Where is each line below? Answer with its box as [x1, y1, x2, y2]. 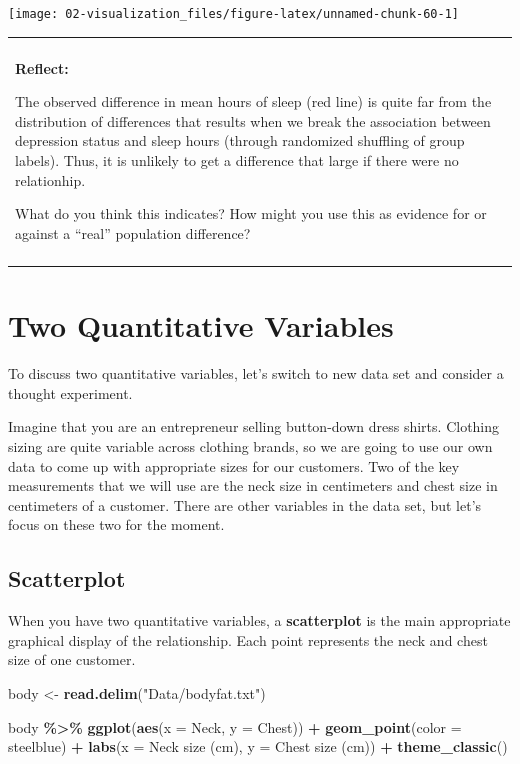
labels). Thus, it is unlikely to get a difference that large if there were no [15, 150, 459, 171]
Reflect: [15, 57, 69, 78]
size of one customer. [8, 649, 136, 670]
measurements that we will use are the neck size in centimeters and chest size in [8, 475, 498, 496]
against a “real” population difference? [15, 222, 251, 243]
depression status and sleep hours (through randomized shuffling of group [15, 130, 465, 151]
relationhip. [15, 169, 86, 190]
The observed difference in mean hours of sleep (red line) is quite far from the [15, 91, 492, 112]
